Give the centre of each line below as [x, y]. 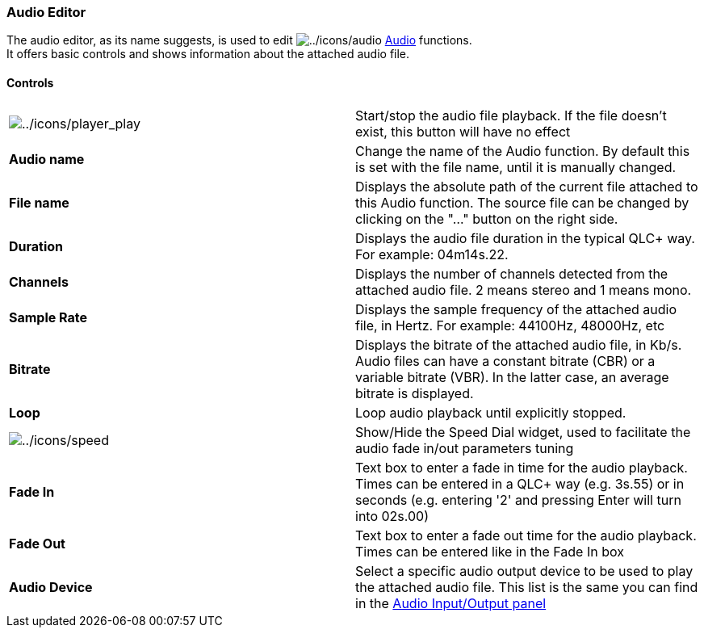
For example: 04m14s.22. [432, 254]
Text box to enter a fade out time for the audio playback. [526, 535]
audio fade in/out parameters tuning [465, 448]
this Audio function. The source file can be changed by [522, 202]
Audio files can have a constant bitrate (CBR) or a [505, 361]
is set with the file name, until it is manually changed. [516, 167]
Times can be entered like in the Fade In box [490, 551]
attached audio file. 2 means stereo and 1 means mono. [524, 290]
